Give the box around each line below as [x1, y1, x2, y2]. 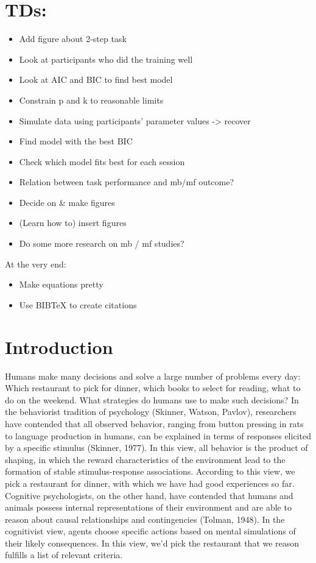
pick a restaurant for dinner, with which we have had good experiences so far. [5, 476, 295, 489]
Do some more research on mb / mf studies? [19, 237, 184, 250]
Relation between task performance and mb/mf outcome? [19, 175, 234, 188]
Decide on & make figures [19, 196, 115, 208]
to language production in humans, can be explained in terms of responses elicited [5, 429, 311, 442]
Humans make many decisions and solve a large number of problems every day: [5, 369, 301, 382]
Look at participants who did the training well [19, 52, 193, 65]
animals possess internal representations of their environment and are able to [5, 501, 292, 514]
